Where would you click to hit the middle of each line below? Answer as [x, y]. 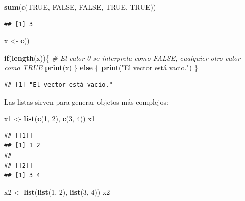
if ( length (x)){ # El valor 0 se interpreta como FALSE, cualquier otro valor [122, 57]
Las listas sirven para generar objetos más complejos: [86, 101]
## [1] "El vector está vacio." [58, 85]
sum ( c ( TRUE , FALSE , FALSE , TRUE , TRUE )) [80, 7]
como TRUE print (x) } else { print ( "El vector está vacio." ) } [101, 67]
